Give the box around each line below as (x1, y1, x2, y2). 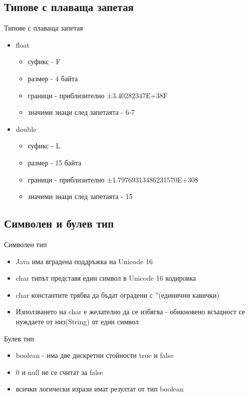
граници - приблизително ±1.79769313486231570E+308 (28, 174, 198, 184)
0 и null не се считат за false (16, 366, 103, 377)
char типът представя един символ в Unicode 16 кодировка (16, 273, 196, 283)
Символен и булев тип (4, 216, 114, 231)
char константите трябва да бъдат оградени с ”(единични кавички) (16, 289, 219, 300)
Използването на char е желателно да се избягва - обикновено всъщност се (16, 306, 245, 317)
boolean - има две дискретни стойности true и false (16, 350, 174, 360)
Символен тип (4, 239, 47, 249)
